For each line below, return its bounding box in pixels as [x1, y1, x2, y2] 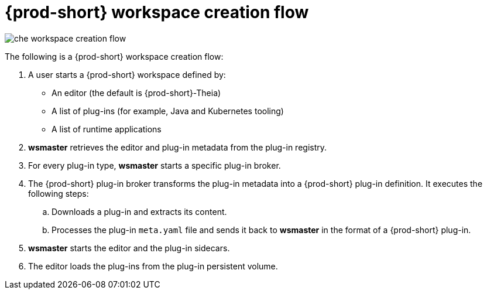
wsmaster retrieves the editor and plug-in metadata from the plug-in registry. [28, 142, 327, 152]
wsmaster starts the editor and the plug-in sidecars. [28, 242, 230, 253]
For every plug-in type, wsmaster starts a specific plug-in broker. [28, 160, 281, 170]
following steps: [28, 188, 89, 199]
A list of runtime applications [52, 124, 162, 134]
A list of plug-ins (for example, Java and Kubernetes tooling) [52, 105, 284, 116]
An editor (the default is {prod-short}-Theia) [52, 87, 221, 98]
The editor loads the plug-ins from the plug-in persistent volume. [28, 261, 278, 271]
